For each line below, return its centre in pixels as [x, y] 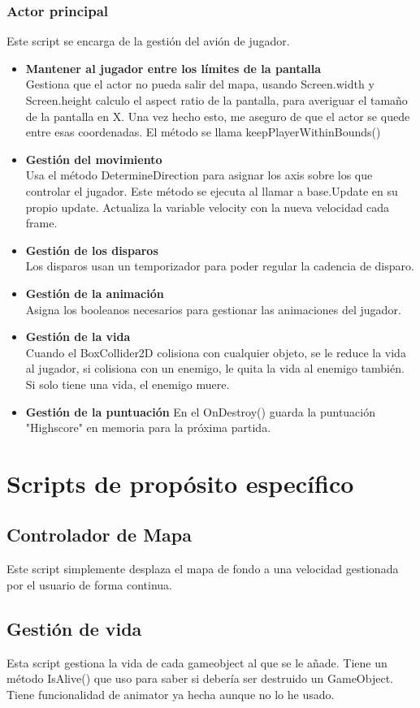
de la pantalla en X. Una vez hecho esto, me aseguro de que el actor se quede [218, 116]
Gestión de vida [74, 628]
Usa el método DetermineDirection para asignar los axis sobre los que [199, 175]
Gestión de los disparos [92, 250]
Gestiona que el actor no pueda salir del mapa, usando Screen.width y [200, 84]
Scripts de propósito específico [180, 483]
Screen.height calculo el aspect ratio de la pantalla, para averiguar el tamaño [216, 100]
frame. [41, 223]
